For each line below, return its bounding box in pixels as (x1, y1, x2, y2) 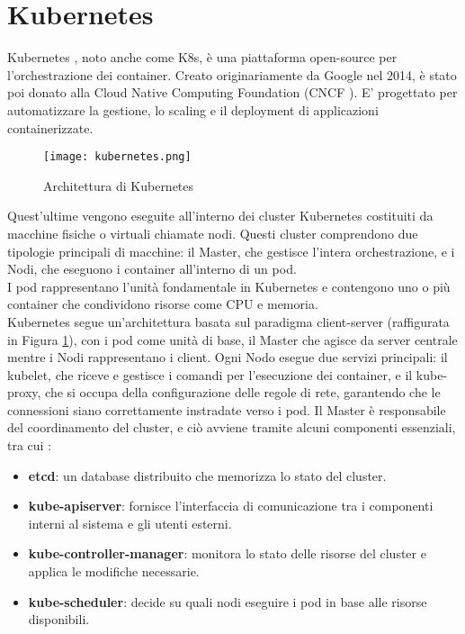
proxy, (7, 383, 41, 402)
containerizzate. (7, 118, 94, 137)
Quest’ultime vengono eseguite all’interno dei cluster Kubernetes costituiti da (7, 206, 434, 225)
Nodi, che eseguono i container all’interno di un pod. (7, 259, 297, 278)
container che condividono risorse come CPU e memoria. (7, 294, 318, 313)
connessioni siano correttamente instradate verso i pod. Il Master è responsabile (7, 400, 446, 419)
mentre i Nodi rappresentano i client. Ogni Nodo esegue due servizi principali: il (7, 348, 448, 367)
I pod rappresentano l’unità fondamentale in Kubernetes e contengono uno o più (7, 276, 451, 295)
